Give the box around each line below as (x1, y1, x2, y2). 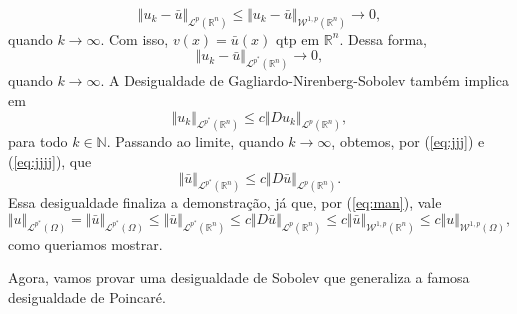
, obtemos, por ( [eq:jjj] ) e (331, 131, 485, 152)
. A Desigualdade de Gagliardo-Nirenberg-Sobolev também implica (100, 70, 509, 91)
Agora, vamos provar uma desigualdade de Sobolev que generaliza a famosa (8, 267, 470, 288)
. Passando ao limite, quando (106, 131, 284, 152)
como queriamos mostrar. (8, 233, 163, 254)
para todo (8, 131, 68, 152)
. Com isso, (100, 28, 169, 49)
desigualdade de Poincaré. (8, 287, 166, 308)
